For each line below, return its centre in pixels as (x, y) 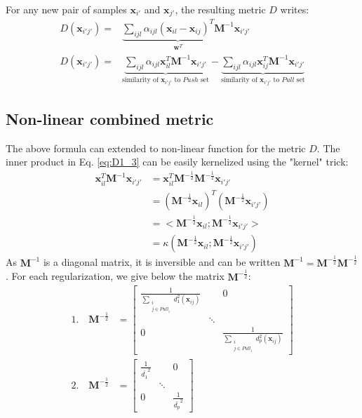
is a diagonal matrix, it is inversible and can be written (162, 262)
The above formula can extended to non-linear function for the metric (156, 148)
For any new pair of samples (66, 9)
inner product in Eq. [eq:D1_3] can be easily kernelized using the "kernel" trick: (177, 162)
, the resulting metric (220, 9)
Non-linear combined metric (110, 119)
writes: (295, 9)
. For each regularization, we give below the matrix (115, 276)
